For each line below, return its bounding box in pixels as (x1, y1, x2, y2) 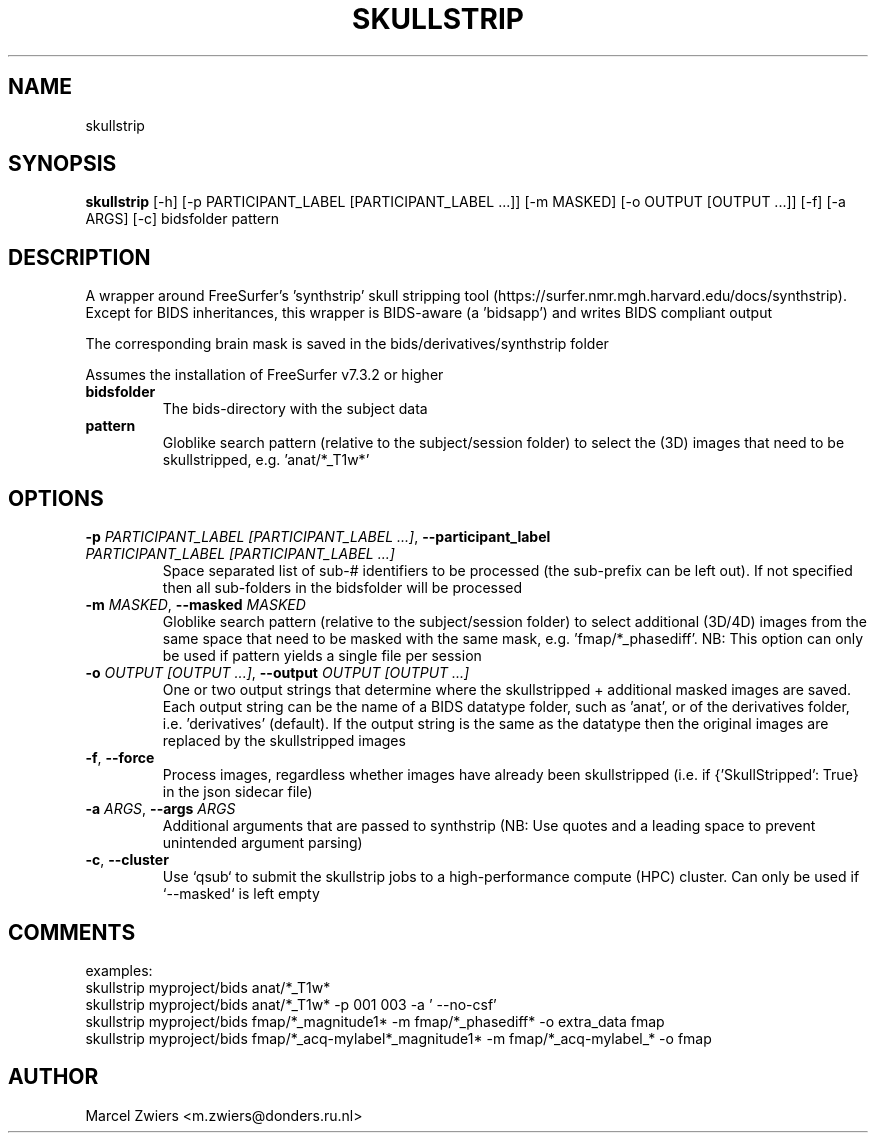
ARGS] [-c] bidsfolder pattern (85, 210, 279, 228)
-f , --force (85, 749, 155, 767)
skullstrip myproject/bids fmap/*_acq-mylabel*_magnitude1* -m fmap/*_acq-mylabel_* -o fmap (85, 1029, 712, 1047)
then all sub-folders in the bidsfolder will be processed (162, 579, 523, 597)
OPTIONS (8, 485, 104, 511)
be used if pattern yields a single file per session (162, 647, 482, 665)
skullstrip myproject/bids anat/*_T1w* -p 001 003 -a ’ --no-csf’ (85, 995, 497, 1013)
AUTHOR (8, 1064, 99, 1090)
